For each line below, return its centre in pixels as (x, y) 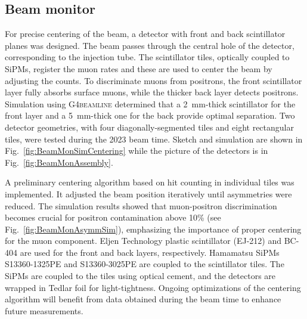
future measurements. (44, 310)
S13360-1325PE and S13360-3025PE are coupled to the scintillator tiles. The (145, 264)
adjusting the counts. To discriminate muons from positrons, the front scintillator (153, 80)
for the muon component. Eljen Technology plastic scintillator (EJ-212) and (143, 241)
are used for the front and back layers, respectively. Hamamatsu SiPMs (150, 252)
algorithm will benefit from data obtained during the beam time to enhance (143, 299)
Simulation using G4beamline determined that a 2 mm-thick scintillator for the (150, 103)
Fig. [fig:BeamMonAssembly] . (59, 162)
